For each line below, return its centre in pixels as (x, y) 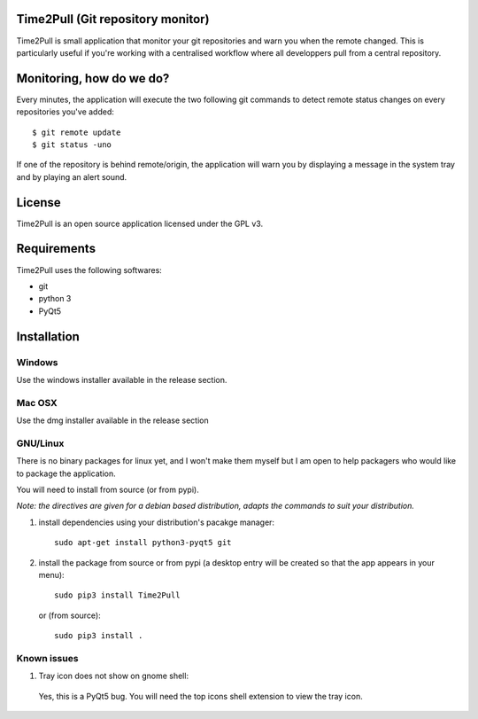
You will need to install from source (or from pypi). (108, 489)
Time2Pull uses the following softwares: (89, 270)
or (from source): (69, 615)
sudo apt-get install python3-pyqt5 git (143, 543)
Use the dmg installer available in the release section (112, 420)
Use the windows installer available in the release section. (122, 379)
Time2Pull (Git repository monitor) (113, 19)
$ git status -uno (72, 145)
